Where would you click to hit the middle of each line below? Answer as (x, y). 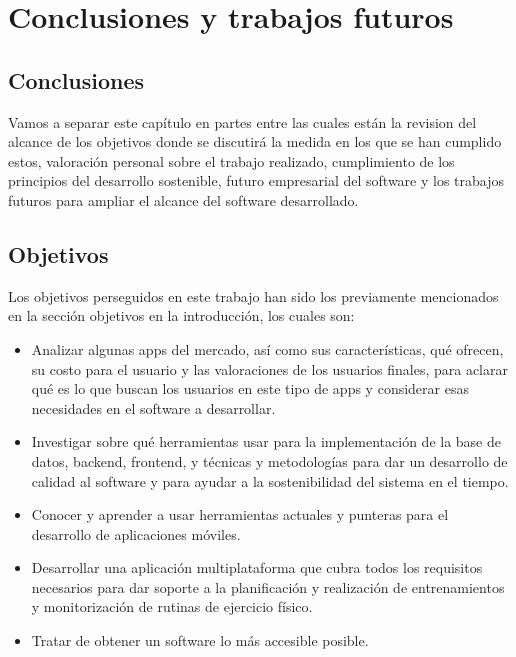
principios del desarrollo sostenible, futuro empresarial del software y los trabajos (256, 180)
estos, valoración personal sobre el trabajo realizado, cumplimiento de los (231, 160)
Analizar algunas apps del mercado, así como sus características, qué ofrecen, (267, 348)
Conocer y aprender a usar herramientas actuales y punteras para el (240, 514)
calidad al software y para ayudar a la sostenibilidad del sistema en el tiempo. (270, 480)
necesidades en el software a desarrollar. (153, 407)
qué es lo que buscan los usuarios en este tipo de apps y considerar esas (250, 388)
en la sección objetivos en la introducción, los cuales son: (181, 315)
